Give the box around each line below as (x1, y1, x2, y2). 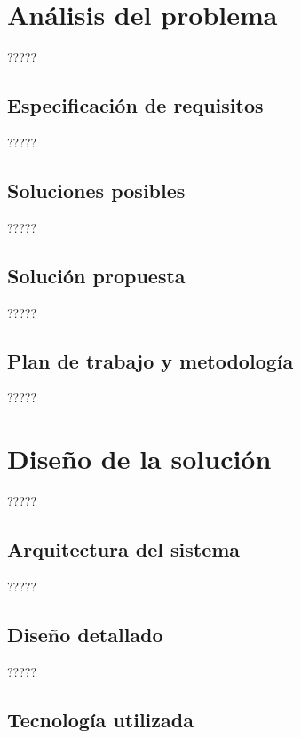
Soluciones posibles (7, 176, 186, 203)
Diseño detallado (7, 620, 163, 647)
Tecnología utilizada (7, 705, 194, 733)
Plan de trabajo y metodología (7, 346, 294, 374)
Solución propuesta (7, 261, 186, 289)
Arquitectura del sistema (7, 536, 241, 563)
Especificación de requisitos (7, 91, 264, 119)
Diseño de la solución (7, 440, 272, 477)
